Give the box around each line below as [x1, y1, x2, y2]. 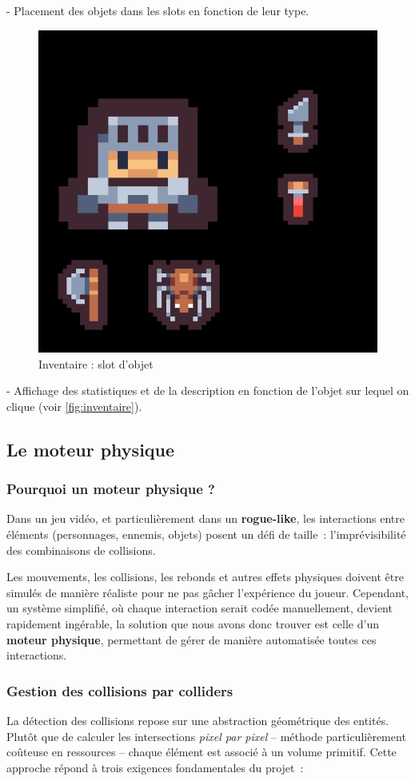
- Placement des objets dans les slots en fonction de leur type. [6, 2, 309, 18]
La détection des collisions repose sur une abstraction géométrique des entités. [6, 711, 389, 728]
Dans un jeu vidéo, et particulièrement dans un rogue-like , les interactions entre [6, 510, 405, 527]
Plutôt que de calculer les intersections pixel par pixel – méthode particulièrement [6, 727, 406, 744]
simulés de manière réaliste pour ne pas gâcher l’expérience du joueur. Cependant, [6, 584, 409, 600]
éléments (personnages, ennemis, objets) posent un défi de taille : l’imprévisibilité [6, 525, 406, 542]
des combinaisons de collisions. [6, 541, 156, 558]
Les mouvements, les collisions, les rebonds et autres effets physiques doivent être [6, 568, 404, 585]
